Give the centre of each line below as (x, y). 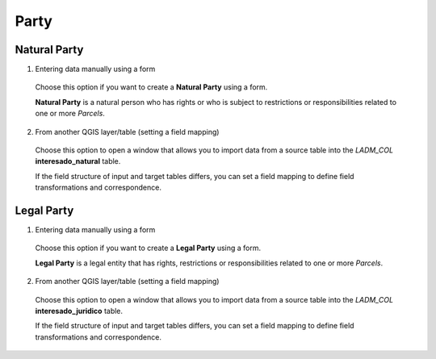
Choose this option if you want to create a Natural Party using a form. (151, 87)
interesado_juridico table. (79, 311)
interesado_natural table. (78, 161)
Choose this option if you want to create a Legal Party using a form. (148, 248)
